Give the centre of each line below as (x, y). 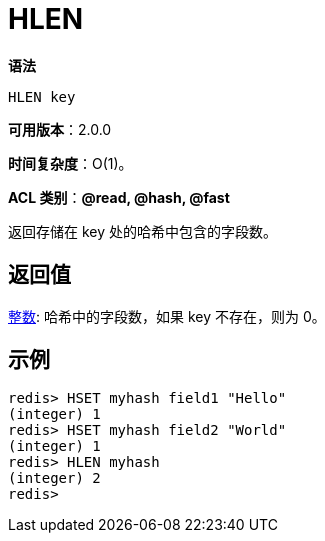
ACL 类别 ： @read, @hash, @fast (119, 197)
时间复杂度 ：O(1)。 (70, 163)
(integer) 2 (54, 478)
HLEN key (42, 96)
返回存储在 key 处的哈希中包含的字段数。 (142, 231)
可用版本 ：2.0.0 (60, 129)
